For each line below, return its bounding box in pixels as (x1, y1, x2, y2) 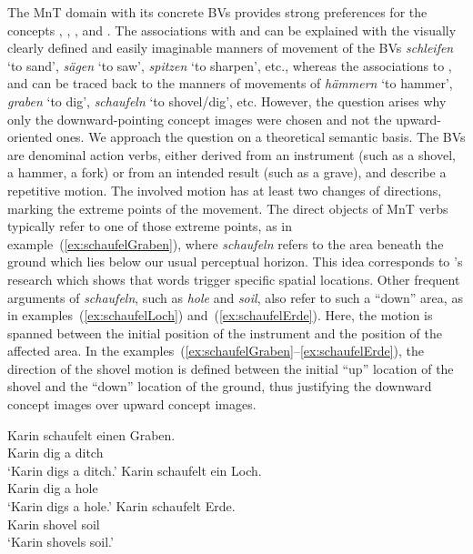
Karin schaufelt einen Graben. (7, 425, 176, 444)
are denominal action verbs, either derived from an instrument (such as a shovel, (7, 145, 456, 164)
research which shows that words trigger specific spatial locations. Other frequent (7, 269, 460, 288)
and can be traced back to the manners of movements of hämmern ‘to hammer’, (7, 74, 453, 93)
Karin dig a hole (7, 478, 98, 498)
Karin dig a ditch (7, 443, 104, 462)
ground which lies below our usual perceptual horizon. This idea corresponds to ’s (7, 252, 463, 271)
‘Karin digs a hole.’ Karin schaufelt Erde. (7, 497, 236, 516)
